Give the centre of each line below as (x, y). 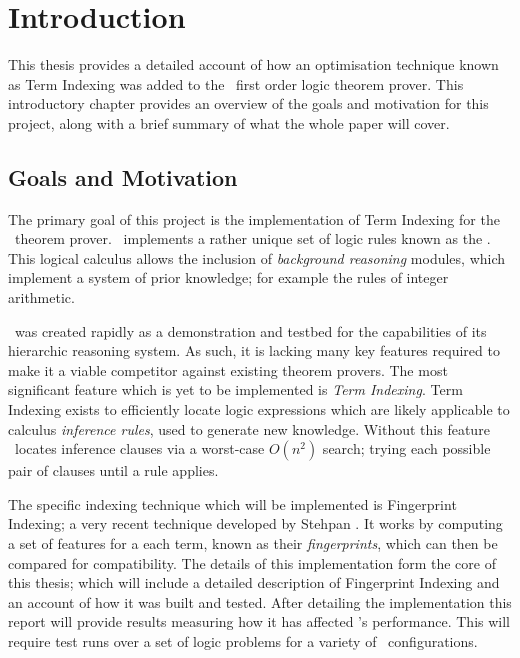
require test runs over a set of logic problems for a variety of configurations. (243, 640)
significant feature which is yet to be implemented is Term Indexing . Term (235, 389)
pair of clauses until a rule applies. (113, 470)
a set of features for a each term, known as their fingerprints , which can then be (253, 543)
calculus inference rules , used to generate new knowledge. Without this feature (249, 428)
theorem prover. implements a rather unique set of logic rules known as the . (252, 238)
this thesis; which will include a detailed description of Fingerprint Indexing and (254, 582)
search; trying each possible (406, 448)
